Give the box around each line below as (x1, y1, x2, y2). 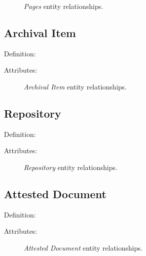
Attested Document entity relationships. (24, 242, 143, 253)
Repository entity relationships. (24, 162, 117, 172)
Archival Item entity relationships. (24, 81, 127, 91)
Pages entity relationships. (24, 1, 104, 11)
